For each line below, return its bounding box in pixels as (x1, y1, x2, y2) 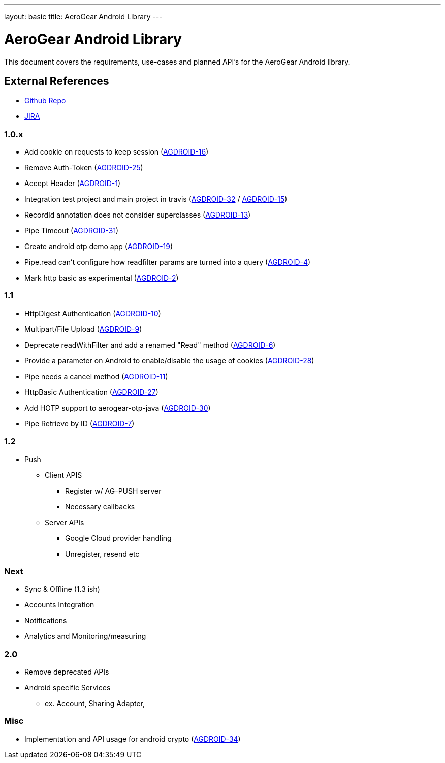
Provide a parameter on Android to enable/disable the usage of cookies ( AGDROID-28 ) (24, 356, 314, 365)
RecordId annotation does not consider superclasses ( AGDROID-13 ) (24, 210, 251, 220)
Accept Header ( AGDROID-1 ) (24, 179, 121, 188)
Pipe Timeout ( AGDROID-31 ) (24, 226, 119, 235)
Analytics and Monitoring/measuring (24, 632, 146, 641)
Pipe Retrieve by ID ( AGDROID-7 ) (24, 419, 135, 428)
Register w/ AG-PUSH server (65, 486, 162, 495)
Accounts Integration (24, 600, 94, 609)
